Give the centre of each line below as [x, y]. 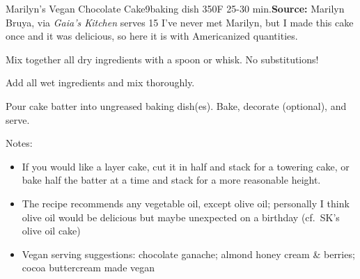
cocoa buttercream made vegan [88, 268]
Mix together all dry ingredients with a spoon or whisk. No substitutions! [162, 59]
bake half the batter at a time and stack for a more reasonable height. [171, 180]
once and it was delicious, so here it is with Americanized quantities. [152, 36]
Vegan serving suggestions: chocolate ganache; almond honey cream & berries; [188, 254]
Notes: [19, 143]
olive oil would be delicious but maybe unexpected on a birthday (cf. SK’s [181, 217]
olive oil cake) [51, 231]
